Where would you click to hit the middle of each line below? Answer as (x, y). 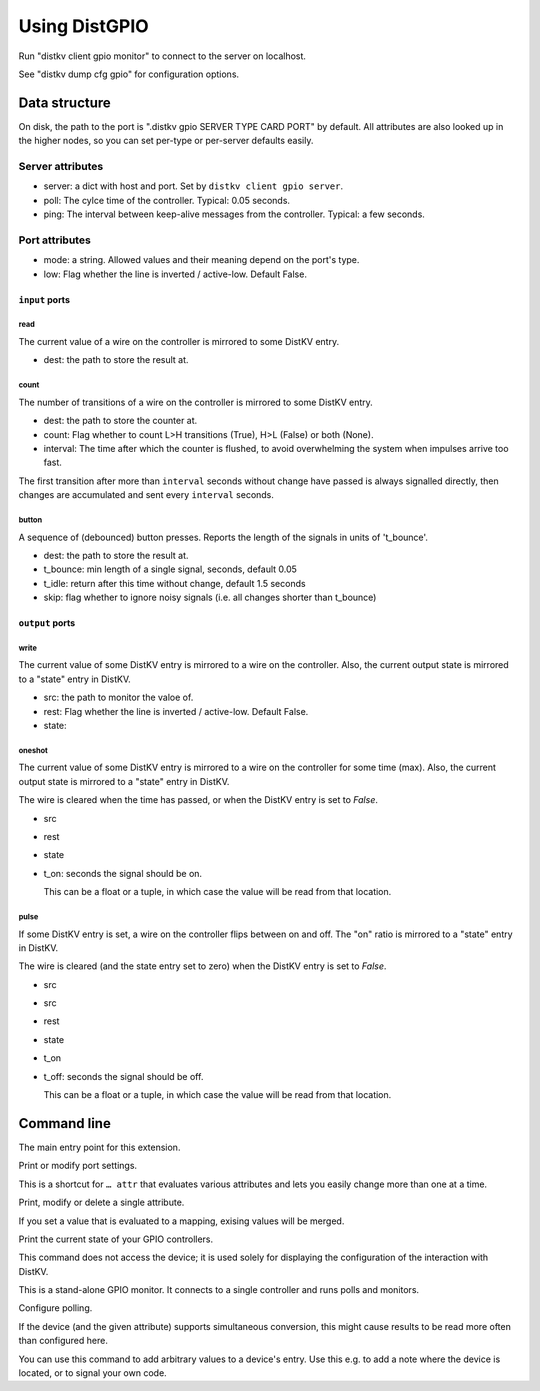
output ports (47, 623)
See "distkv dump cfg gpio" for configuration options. (129, 74)
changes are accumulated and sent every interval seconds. (146, 495)
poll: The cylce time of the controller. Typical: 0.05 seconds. (166, 200)
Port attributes (55, 240)
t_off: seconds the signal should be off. (123, 1076)
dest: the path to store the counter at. (120, 421)
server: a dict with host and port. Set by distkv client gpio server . (193, 186)
